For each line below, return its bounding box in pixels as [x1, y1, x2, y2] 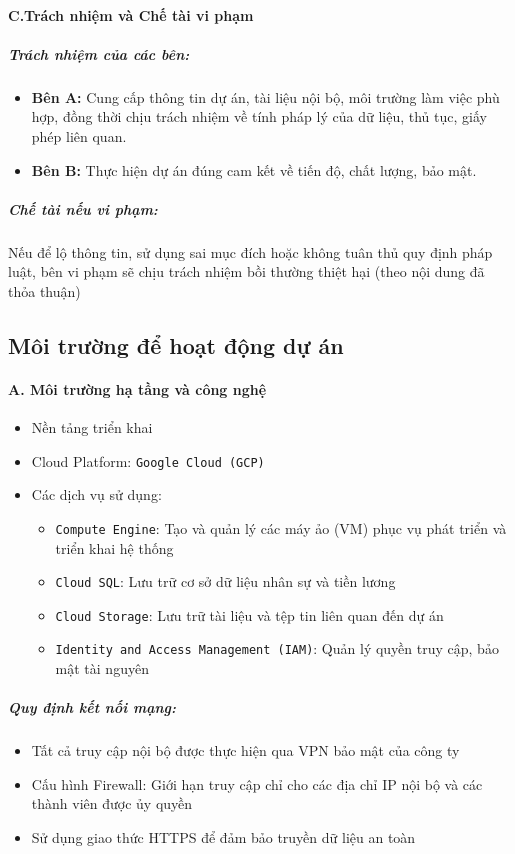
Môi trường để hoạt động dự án [8, 329, 344, 360]
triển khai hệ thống [55, 537, 174, 558]
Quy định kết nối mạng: [8, 697, 177, 718]
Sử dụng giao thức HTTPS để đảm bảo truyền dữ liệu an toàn [31, 827, 416, 848]
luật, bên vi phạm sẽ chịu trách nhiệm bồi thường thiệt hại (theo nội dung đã [8, 261, 485, 282]
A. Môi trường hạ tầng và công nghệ [8, 378, 267, 399]
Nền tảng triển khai [31, 417, 153, 438]
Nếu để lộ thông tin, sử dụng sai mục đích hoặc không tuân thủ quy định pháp [8, 241, 493, 262]
